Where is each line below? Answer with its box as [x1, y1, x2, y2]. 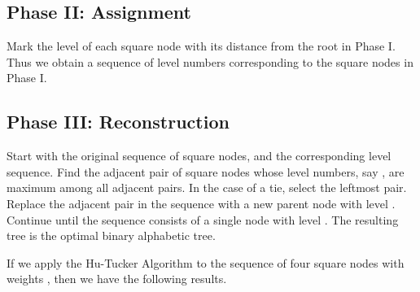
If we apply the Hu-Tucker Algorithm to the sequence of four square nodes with [7, 254, 405, 271]
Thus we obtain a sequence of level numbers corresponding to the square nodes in [7, 53, 413, 70]
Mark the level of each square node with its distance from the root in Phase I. [7, 37, 396, 54]
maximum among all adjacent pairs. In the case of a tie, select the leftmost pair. [7, 179, 407, 196]
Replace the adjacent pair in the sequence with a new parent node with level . [7, 194, 396, 211]
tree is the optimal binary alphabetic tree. [7, 227, 216, 244]
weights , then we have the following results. [7, 270, 227, 287]
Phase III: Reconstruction [7, 109, 230, 134]
